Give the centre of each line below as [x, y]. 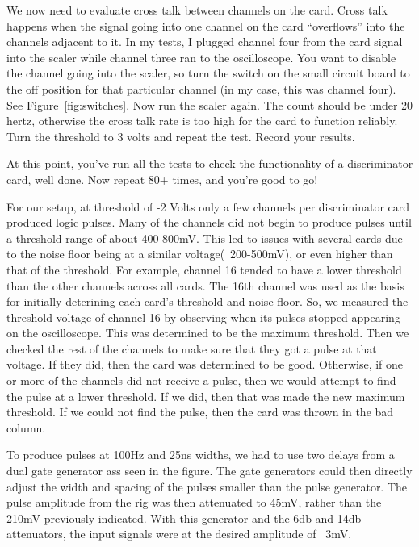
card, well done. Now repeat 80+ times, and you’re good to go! [162, 179]
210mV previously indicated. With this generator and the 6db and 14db [184, 518]
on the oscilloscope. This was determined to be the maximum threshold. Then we [208, 333]
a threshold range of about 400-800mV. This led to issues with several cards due [205, 238]
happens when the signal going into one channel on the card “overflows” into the [206, 25]
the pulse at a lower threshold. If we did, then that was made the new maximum [206, 396]
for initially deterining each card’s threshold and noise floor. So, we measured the [207, 301]
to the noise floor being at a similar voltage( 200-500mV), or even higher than [200, 254]
